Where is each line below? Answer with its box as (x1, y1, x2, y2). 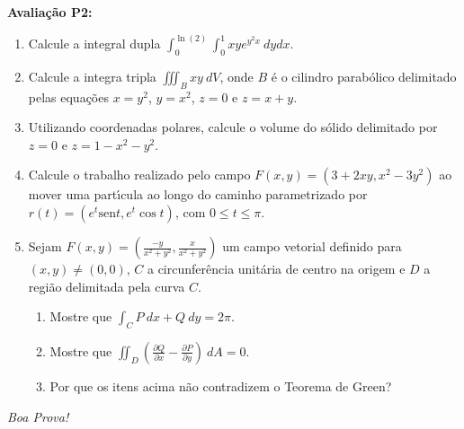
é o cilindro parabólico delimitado (271, 66, 457, 85)
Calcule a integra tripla (28, 66, 156, 85)
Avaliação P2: (7, 3, 93, 21)
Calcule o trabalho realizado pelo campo (28, 165, 251, 184)
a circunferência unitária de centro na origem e (147, 259, 406, 277)
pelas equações (28, 87, 109, 106)
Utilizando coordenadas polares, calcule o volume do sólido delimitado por (28, 118, 438, 136)
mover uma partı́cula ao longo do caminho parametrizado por (28, 185, 368, 204)
